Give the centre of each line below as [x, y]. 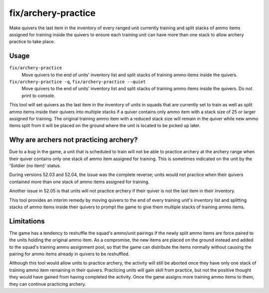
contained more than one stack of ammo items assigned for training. [79, 182]
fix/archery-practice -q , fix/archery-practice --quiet [77, 82]
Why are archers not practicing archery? [73, 140]
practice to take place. [32, 42]
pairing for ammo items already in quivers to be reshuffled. [69, 254]
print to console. [38, 96]
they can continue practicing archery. [48, 284]
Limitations [27, 221]
